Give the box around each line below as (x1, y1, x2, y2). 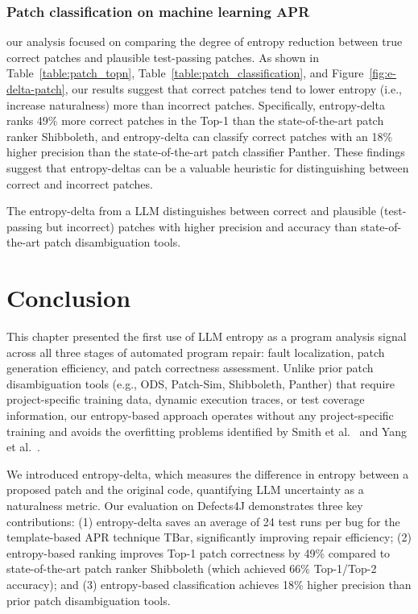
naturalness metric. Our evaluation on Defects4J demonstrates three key (6, 497, 363, 513)
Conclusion (6, 281, 131, 314)
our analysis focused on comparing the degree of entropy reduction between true (6, 33, 403, 50)
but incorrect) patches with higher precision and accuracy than (46, 218, 358, 234)
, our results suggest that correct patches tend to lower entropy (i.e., (64, 81, 402, 97)
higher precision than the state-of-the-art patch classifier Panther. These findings (6, 143, 405, 160)
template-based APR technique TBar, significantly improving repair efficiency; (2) (6, 529, 412, 546)
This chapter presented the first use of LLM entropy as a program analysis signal (6, 328, 407, 345)
